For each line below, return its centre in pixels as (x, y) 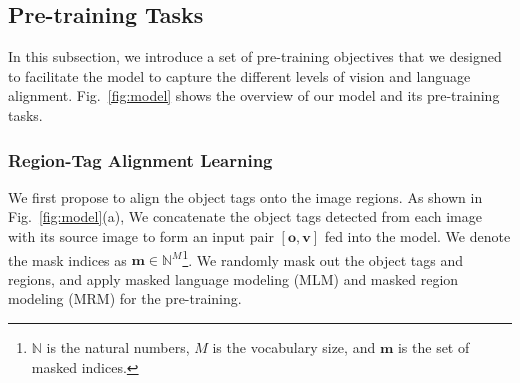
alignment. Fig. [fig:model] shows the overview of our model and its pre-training (254, 95)
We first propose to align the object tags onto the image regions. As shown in (245, 196)
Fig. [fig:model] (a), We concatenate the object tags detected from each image (245, 216)
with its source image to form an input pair (141, 235)
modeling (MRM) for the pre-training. (125, 298)
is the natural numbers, (118, 347)
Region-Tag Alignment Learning (140, 159)
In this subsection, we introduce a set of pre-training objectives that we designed (255, 56)
